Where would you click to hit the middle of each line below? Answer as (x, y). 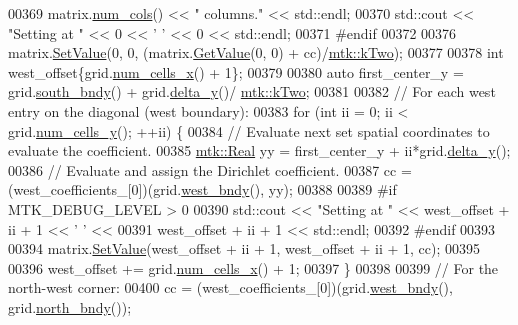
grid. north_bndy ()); (70, 306)
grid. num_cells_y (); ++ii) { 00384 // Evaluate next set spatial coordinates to (249, 130)
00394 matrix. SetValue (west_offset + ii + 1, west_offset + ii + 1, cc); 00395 (244, 248)
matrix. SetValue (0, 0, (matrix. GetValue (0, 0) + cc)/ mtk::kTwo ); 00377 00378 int (256, 52)
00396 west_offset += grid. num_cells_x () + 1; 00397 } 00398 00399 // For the (253, 267)
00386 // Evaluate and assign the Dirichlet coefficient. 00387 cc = (210, 169)
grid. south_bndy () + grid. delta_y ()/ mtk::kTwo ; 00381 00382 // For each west (252, 91)
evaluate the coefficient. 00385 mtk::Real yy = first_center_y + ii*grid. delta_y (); (259, 150)
